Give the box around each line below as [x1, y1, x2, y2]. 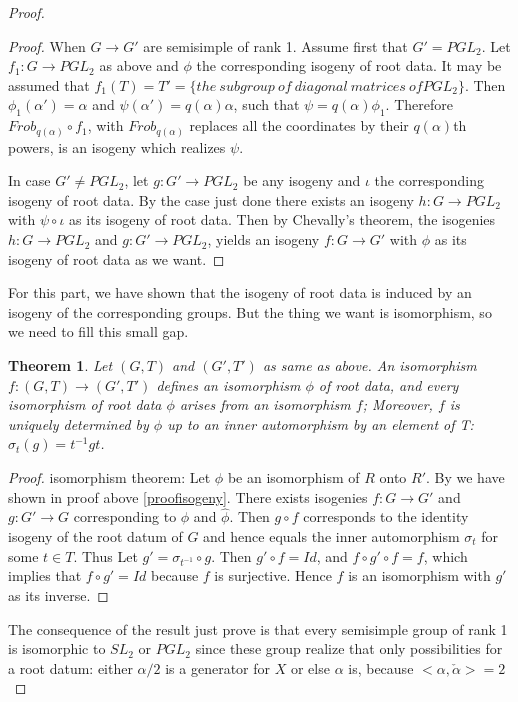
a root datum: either [8, 657, 133, 678]
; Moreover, [362, 394, 433, 415]
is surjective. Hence [214, 565, 332, 586]
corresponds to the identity [303, 506, 469, 527]
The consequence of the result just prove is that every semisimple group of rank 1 [8, 618, 508, 639]
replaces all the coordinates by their [189, 115, 409, 136]
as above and [99, 55, 179, 76]
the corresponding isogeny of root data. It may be [196, 55, 502, 76]
